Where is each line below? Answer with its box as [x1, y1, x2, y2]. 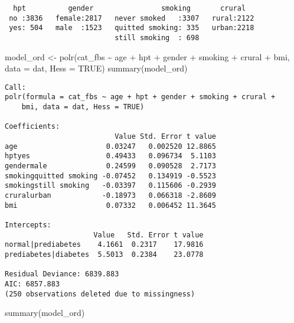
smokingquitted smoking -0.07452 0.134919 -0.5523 [5, 171, 216, 180]
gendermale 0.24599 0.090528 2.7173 [5, 162, 216, 171]
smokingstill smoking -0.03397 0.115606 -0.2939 [5, 181, 216, 190]
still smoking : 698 [115, 33, 200, 42]
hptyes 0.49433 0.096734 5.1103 [5, 152, 216, 161]
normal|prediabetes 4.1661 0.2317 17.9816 [5, 240, 204, 249]
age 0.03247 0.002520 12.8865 [5, 142, 216, 151]
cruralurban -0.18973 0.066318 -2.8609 [5, 191, 216, 200]
